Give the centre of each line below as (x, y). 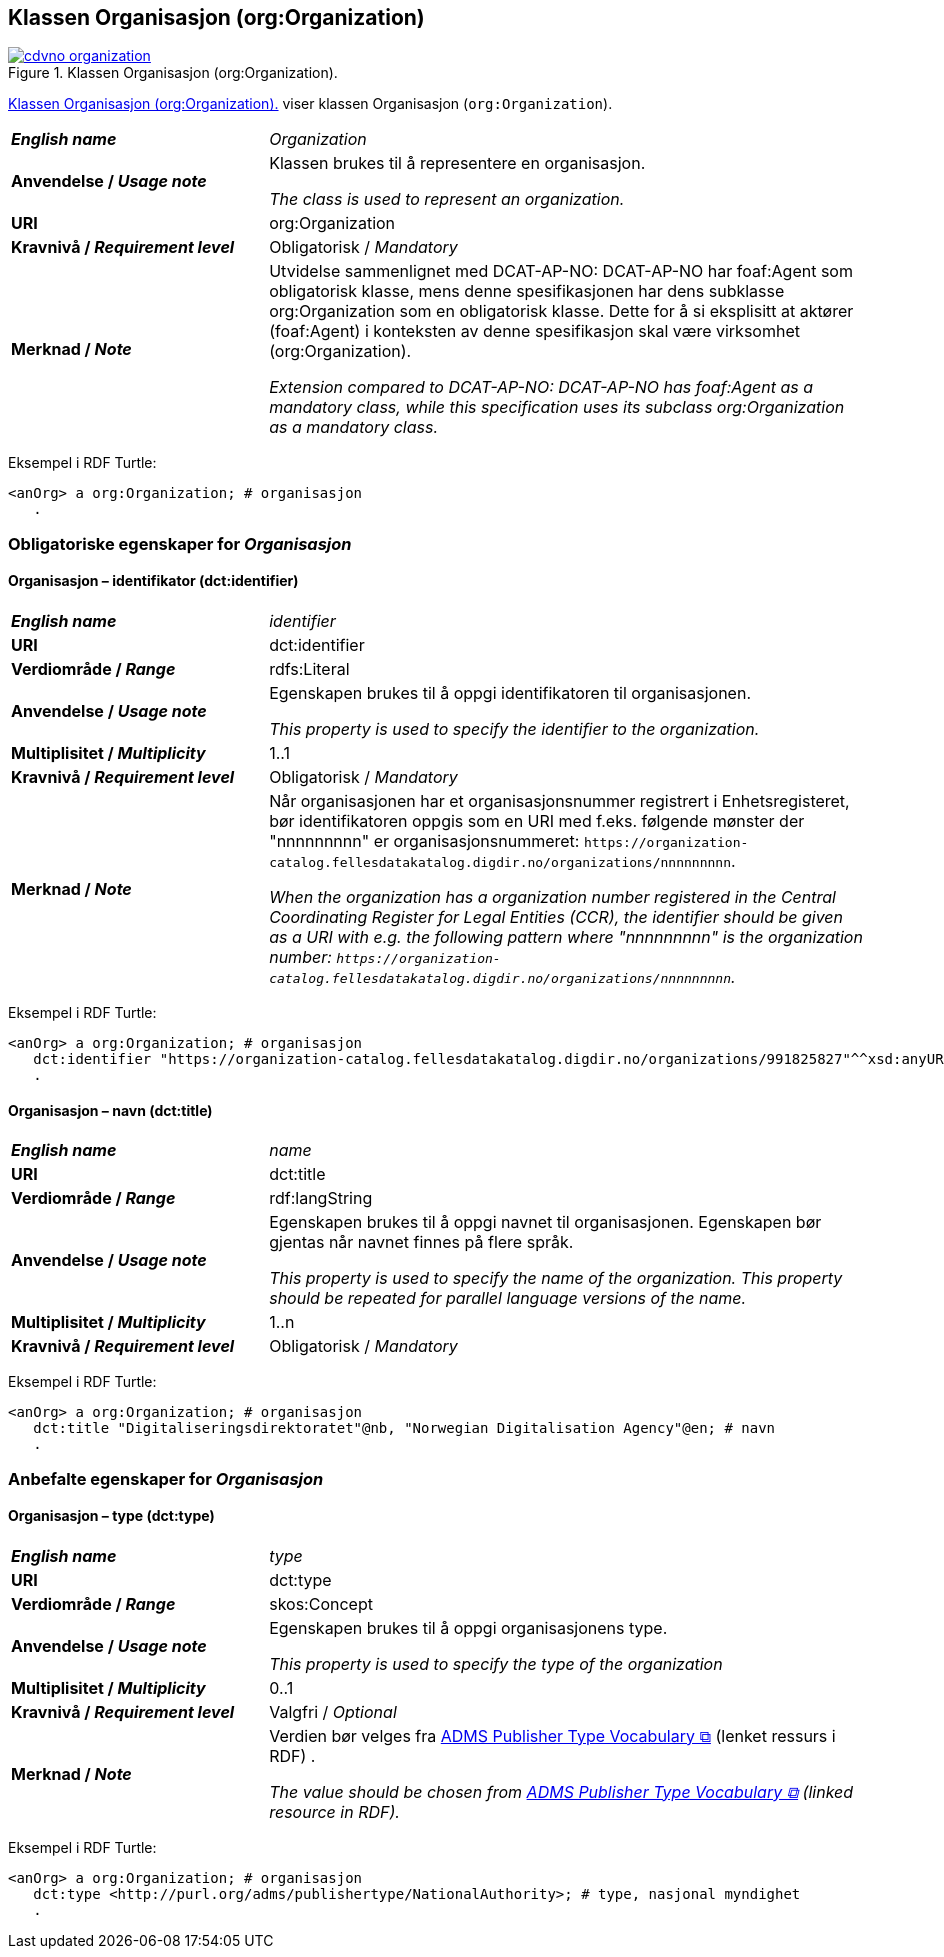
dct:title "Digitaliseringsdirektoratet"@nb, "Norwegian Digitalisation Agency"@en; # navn (404, 1428)
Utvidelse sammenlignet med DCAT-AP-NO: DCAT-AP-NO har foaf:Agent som (561, 271)
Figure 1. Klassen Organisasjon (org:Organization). (173, 73)
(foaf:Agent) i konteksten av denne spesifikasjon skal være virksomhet (534, 331)
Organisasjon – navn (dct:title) (110, 1110)
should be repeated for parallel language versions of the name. (508, 1298)
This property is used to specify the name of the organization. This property (556, 1278)
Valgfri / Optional (333, 1711)
